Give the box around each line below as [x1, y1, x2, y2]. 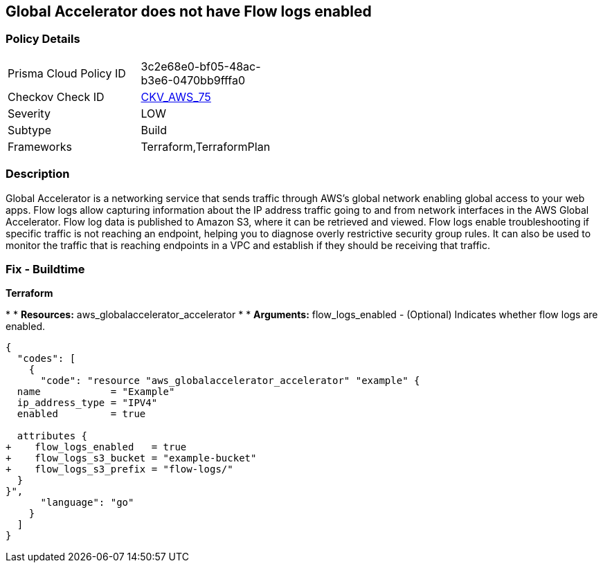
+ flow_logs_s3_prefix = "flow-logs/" [6, 464, 233, 475]
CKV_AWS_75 [141, 89, 211, 104]
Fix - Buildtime [6, 262, 85, 276]
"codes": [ [17, 353, 76, 365]
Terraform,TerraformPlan [141, 139, 271, 154]
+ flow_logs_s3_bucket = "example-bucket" [6, 452, 257, 464]
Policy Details [6, 32, 80, 46]
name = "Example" [17, 386, 175, 398]
